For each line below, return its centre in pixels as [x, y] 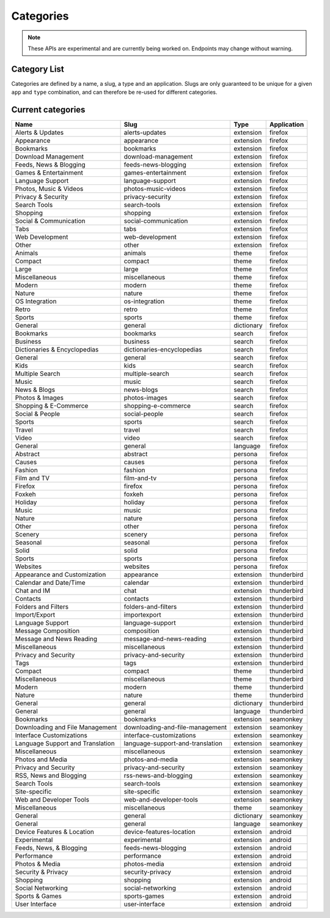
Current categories [48, 110]
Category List [38, 69]
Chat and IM [33, 591]
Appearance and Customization [61, 574]
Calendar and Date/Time [50, 583]
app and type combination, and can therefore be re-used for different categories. [114, 92]
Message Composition [47, 631]
